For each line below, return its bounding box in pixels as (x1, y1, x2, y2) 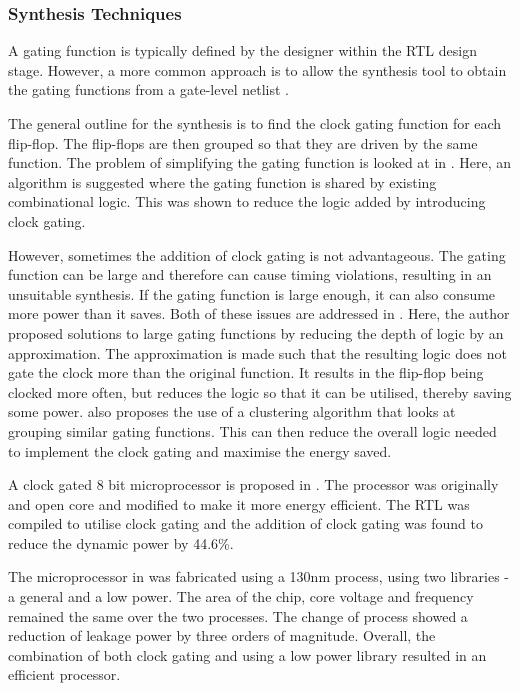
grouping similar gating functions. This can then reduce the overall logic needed (8, 420, 497, 441)
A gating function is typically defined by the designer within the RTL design (8, 40, 477, 61)
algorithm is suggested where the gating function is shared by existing (8, 171, 437, 192)
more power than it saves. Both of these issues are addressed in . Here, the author (8, 303, 510, 324)
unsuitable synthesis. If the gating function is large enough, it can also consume (8, 283, 496, 304)
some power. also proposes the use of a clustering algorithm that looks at (8, 401, 456, 422)
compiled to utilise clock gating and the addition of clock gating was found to (8, 513, 484, 534)
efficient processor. (8, 664, 121, 685)
